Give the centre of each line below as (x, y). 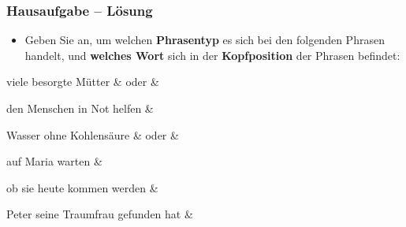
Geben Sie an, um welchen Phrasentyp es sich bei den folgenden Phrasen (205, 40)
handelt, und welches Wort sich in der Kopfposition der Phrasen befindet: (212, 55)
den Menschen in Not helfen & (80, 108)
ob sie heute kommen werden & (82, 187)
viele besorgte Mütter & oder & (83, 82)
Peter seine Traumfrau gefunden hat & (100, 214)
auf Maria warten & (54, 161)
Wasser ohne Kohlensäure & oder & (93, 134)
